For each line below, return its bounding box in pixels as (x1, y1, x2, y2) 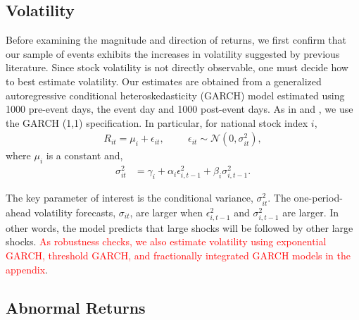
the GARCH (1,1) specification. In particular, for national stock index (6, 115, 308, 130)
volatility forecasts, (34, 204, 116, 219)
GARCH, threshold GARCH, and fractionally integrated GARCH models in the (6, 247, 351, 262)
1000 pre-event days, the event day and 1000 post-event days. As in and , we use (6, 101, 353, 116)
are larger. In (282, 204, 339, 219)
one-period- (294, 190, 343, 205)
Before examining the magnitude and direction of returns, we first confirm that (6, 32, 346, 47)
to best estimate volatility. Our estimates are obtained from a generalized (6, 73, 322, 88)
